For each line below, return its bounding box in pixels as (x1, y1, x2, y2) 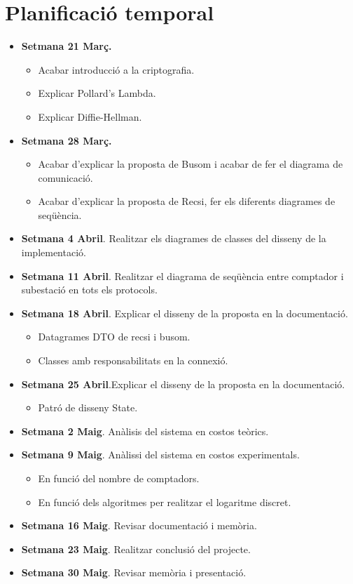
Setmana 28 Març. (21, 133, 112, 147)
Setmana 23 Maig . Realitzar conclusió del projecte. (21, 541, 251, 556)
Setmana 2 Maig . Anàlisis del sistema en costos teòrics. (21, 423, 269, 438)
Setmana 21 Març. (21, 39, 112, 53)
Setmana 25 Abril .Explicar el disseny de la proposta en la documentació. (21, 376, 345, 391)
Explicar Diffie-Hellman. (38, 109, 142, 124)
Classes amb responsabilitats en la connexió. (38, 353, 228, 368)
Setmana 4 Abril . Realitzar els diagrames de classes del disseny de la (21, 231, 326, 246)
